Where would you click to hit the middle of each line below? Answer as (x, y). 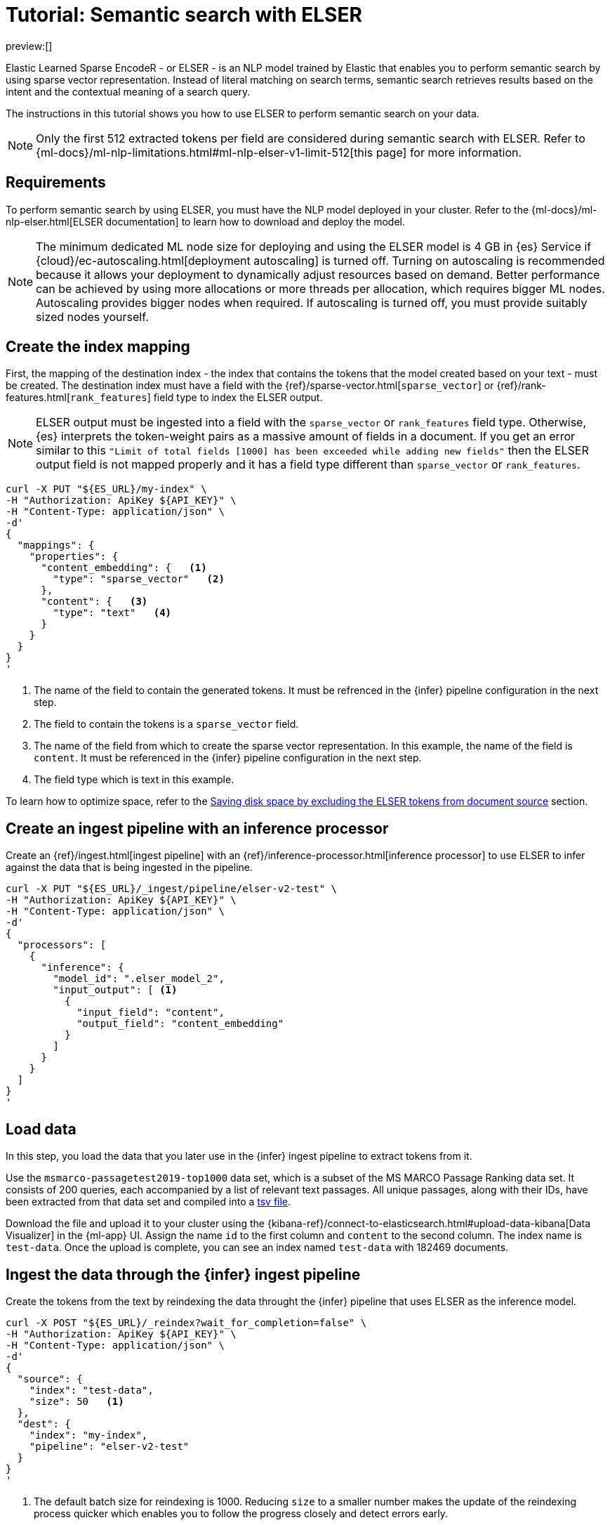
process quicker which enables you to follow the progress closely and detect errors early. (241, 1513)
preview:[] (29, 46)
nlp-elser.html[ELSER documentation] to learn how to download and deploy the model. (206, 221)
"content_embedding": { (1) (124, 568)
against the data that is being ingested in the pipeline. (130, 868)
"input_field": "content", (151, 1013)
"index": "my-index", (88, 1435)
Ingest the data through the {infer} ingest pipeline (183, 1274)
